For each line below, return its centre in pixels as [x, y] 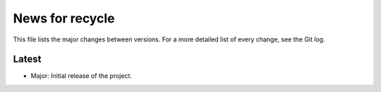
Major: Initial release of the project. [81, 76]
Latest [27, 59]
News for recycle [64, 18]
